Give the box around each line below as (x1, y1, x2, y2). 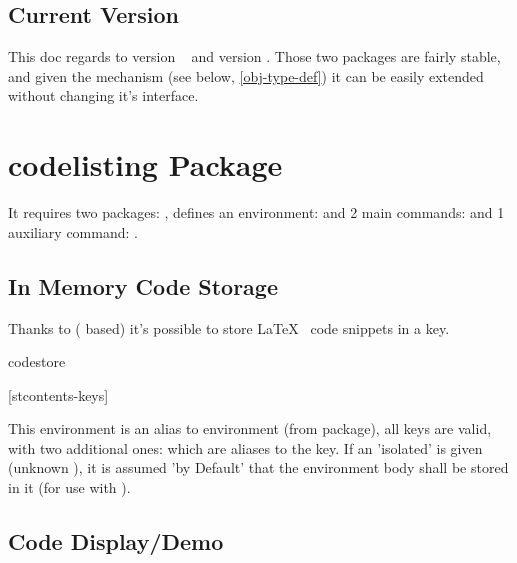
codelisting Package (8, 144, 283, 185)
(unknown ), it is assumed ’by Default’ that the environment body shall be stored (8, 457, 509, 478)
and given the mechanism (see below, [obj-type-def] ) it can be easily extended (8, 65, 484, 86)
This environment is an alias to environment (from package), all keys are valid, (8, 418, 492, 439)
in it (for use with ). (8, 477, 131, 498)
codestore (8, 351, 66, 372)
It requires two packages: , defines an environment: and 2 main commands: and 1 (8, 202, 505, 223)
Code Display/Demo (8, 526, 224, 557)
